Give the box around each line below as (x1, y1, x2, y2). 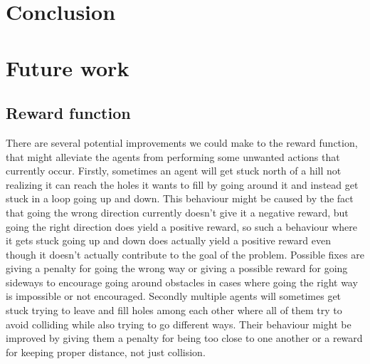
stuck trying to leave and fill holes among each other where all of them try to (6, 303, 342, 318)
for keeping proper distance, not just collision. (6, 344, 206, 359)
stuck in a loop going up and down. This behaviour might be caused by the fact (6, 191, 354, 206)
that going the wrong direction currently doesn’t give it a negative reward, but (6, 204, 349, 219)
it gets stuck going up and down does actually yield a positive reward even (6, 233, 331, 248)
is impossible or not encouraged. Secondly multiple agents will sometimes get (6, 288, 342, 303)
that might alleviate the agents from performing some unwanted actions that (6, 149, 340, 164)
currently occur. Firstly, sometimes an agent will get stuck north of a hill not (6, 163, 342, 178)
